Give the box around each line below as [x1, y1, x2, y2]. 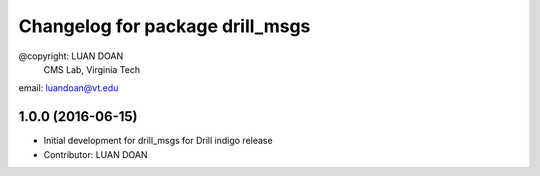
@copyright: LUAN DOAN [18, 50, 124, 62]
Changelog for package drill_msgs [18, 15, 311, 37]
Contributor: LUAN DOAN [43, 148, 148, 160]
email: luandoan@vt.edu [18, 82, 119, 94]
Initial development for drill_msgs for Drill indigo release [43, 135, 274, 147]
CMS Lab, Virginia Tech [43, 63, 141, 75]
